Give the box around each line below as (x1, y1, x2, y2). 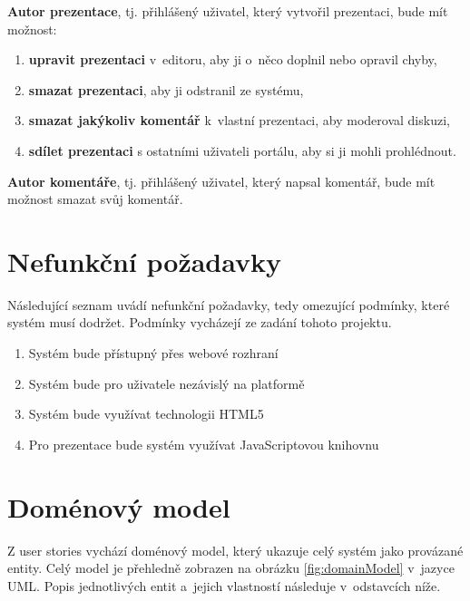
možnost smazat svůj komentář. (7, 189, 183, 208)
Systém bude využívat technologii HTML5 (28, 404, 264, 423)
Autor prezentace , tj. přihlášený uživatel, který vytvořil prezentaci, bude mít (7, 2, 448, 20)
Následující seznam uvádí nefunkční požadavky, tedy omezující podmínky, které (7, 295, 450, 314)
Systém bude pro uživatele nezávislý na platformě (28, 373, 305, 393)
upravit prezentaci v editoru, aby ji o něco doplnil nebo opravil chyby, (28, 50, 437, 69)
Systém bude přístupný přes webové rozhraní (28, 344, 279, 363)
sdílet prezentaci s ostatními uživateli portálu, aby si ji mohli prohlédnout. (28, 141, 456, 160)
